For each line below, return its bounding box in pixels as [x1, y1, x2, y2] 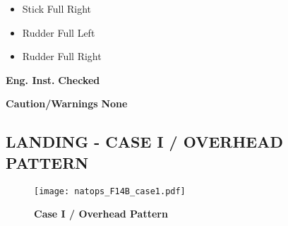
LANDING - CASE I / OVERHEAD [6, 131, 283, 153]
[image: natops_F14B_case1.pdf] [34, 186, 186, 196]
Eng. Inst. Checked [6, 72, 100, 87]
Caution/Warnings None [6, 96, 128, 111]
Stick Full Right [22, 1, 92, 16]
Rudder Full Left [22, 25, 95, 40]
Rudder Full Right [22, 49, 102, 64]
